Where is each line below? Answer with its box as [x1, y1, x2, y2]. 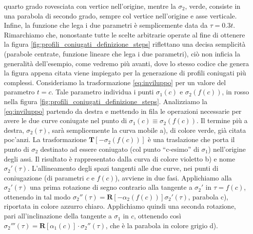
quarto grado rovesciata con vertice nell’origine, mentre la [4, 1, 176, 11]
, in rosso [222, 87, 249, 97]
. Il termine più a [196, 115, 248, 126]
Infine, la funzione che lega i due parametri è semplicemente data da [4, 20, 208, 30]
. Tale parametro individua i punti [51, 87, 154, 97]
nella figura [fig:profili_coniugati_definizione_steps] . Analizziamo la [4, 96, 208, 106]
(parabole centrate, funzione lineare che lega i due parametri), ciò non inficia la [4, 48, 240, 58]
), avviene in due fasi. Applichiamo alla [115, 172, 232, 182]
